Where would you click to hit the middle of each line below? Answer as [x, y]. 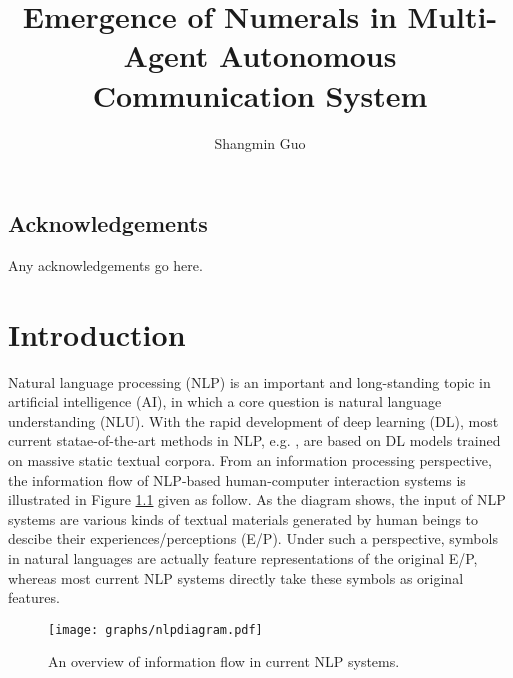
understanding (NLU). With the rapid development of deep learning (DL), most [253, 420]
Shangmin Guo [260, 142]
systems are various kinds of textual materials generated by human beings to [243, 518]
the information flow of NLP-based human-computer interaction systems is [237, 479]
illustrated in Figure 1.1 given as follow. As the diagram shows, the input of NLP [257, 499]
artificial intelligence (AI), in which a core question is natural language [225, 401]
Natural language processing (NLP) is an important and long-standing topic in [249, 381]
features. [34, 597]
